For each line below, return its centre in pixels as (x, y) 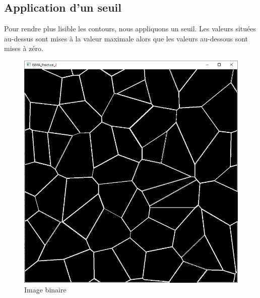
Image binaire (45, 290)
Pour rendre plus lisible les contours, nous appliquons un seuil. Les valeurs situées (130, 29)
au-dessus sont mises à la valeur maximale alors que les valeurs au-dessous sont (126, 38)
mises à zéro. (24, 48)
